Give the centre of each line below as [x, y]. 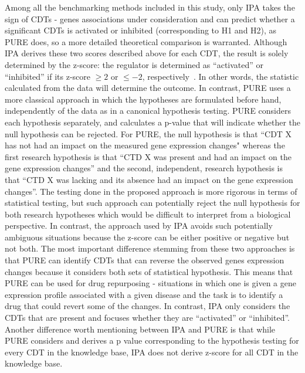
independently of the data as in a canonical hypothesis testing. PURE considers [148, 111]
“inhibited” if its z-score [48, 76]
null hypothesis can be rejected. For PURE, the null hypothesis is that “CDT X [148, 133]
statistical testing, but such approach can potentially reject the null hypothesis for [152, 203]
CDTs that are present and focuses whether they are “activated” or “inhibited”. [148, 318]
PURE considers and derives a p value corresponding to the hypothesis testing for [152, 340]
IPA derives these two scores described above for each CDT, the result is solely [147, 53]
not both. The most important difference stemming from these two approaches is [150, 248]
